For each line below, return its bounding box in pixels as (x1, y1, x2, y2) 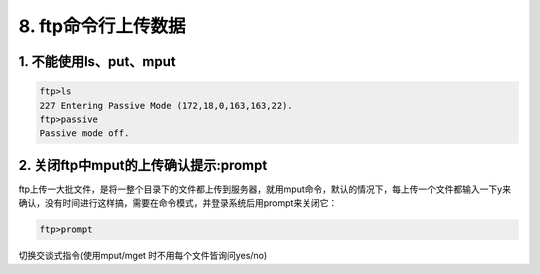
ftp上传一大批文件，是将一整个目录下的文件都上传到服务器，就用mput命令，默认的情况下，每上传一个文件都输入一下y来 (18, 183, 512, 195)
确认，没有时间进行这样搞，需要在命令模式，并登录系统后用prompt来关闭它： (18, 197, 338, 209)
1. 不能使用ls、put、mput (18, 53, 177, 70)
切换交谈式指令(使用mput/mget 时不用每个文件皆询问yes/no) (18, 250, 268, 262)
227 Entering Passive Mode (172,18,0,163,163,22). (39, 100, 294, 111)
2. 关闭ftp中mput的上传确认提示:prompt (18, 156, 268, 174)
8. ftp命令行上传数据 (18, 15, 186, 37)
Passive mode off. (39, 128, 130, 139)
